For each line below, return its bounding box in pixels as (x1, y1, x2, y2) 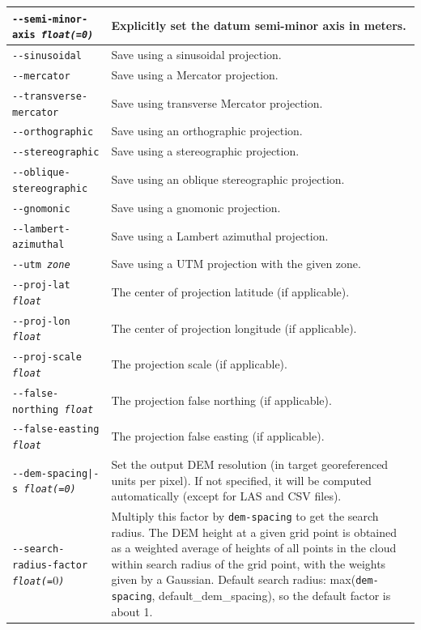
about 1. (111, 602, 153, 619)
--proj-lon (12, 315, 70, 327)
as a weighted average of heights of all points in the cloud (111, 539, 397, 556)
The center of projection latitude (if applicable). (111, 283, 350, 300)
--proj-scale (12, 351, 82, 364)
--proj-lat (12, 279, 70, 292)
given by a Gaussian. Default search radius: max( (111, 571, 356, 588)
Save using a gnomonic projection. (111, 198, 281, 215)
